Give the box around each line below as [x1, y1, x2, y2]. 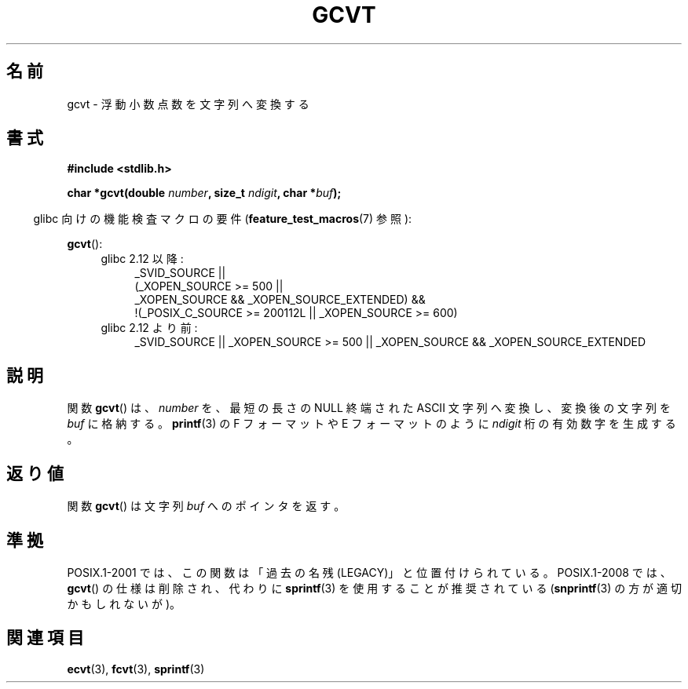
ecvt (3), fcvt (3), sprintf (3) [67, 662, 205, 676]
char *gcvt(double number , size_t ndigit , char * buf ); [67, 186, 342, 200]
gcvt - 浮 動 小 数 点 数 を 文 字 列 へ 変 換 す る [67, 97, 309, 111]
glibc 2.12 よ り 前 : [101, 321, 198, 335]
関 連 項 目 [6, 628, 84, 648]
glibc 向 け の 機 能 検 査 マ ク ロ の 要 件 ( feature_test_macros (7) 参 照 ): [33, 212, 412, 226]
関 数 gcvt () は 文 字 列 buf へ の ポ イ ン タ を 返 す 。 [67, 499, 346, 513]
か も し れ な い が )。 [67, 596, 181, 611]
